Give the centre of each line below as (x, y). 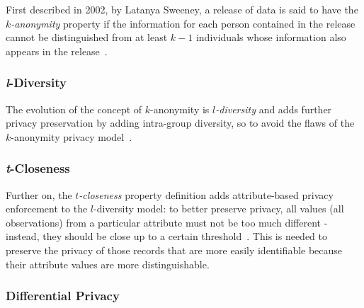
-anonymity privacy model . (72, 136)
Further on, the (39, 194)
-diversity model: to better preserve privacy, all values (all (219, 209)
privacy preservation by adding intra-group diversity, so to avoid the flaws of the (180, 123)
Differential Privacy (63, 296)
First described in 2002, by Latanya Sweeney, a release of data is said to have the (182, 9)
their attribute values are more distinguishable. (108, 264)
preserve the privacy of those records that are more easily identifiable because (174, 250)
